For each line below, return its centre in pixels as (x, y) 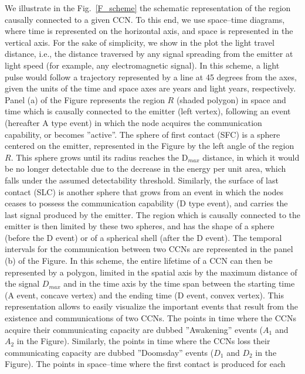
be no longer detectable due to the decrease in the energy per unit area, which (145, 169)
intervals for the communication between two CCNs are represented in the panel (149, 249)
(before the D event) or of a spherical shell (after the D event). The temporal (143, 237)
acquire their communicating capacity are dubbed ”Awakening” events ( (134, 329)
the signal (22, 283)
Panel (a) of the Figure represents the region (85, 99)
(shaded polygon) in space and (231, 99)
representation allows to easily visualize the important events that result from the (151, 306)
